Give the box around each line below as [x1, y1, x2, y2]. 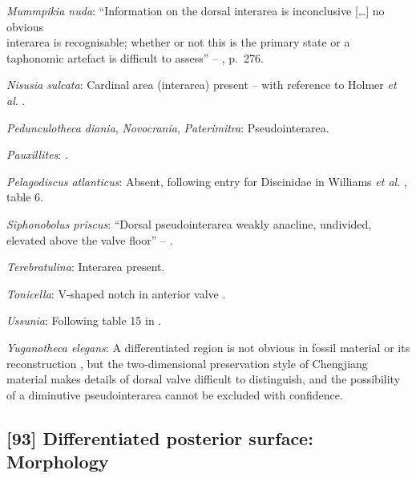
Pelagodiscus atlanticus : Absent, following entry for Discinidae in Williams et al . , [6, 172, 407, 189]
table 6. [6, 188, 43, 205]
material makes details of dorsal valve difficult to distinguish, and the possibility [6, 371, 401, 387]
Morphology [6, 449, 109, 474]
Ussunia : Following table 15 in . [6, 312, 162, 329]
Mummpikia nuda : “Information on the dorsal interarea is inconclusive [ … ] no [6, 2, 385, 18]
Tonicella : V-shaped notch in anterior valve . [6, 285, 226, 302]
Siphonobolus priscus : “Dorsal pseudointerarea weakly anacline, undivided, [6, 215, 372, 232]
